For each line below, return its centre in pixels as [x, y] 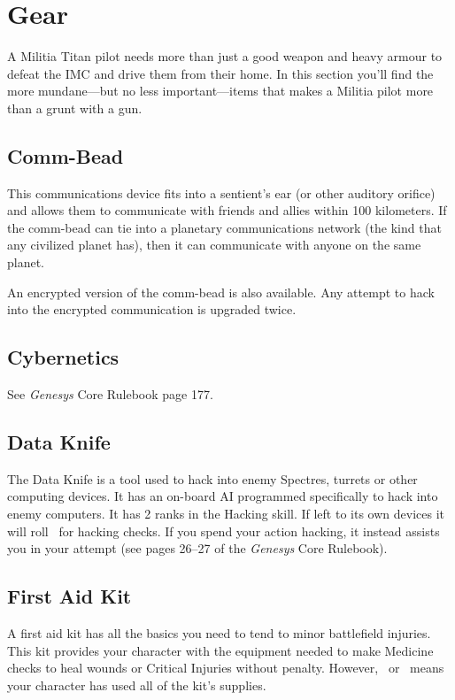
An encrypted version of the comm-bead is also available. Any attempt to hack [221, 292]
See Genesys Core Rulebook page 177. [110, 394]
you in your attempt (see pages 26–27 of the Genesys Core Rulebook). [197, 548]
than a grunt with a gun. [75, 108]
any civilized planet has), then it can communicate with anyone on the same [214, 245]
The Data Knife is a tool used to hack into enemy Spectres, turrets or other [212, 478]
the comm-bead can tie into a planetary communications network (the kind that [224, 227]
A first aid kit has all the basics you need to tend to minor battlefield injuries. [219, 633]
